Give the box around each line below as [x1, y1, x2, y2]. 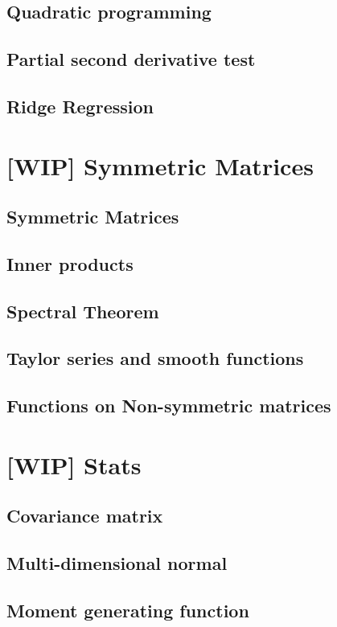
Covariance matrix [6, 503, 163, 528]
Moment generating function [6, 597, 249, 622]
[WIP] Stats [6, 448, 142, 481]
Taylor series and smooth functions [6, 346, 304, 371]
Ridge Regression [6, 93, 154, 118]
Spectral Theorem [6, 298, 159, 323]
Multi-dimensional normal [6, 551, 228, 576]
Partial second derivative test [6, 47, 256, 72]
